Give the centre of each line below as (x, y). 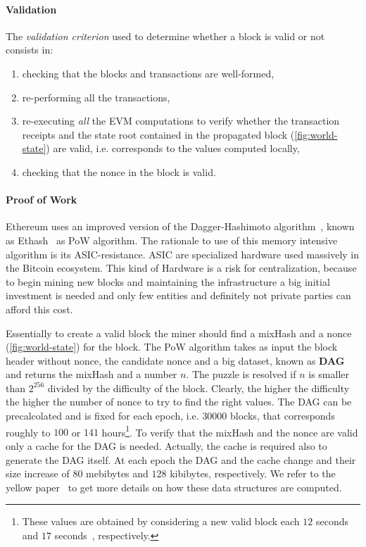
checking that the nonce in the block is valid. (119, 171)
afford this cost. (39, 309)
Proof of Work (42, 200)
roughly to (28, 432)
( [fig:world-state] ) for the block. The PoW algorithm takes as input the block (172, 347)
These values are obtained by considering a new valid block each (161, 521)
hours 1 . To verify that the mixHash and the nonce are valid (230, 431)
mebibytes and (117, 473)
